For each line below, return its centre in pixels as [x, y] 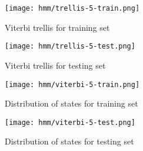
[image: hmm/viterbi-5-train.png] [72, 84]
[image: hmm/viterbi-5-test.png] [70, 122]
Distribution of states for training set [71, 103]
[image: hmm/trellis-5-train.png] [72, 8]
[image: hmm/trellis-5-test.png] [70, 46]
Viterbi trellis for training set [57, 27]
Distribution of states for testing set [69, 141]
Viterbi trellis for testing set [55, 65]
